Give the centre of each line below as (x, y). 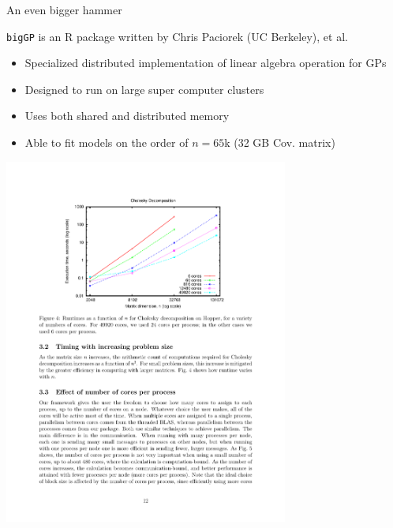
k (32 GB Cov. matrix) (280, 142)
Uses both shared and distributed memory (127, 116)
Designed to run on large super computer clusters (144, 89)
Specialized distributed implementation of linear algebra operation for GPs (206, 63)
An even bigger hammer (64, 9)
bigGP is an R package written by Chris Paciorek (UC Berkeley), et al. (177, 36)
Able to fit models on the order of (107, 142)
